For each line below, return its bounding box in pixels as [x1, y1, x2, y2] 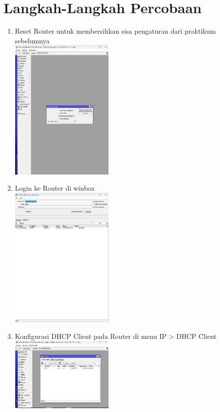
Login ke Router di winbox [15, 183, 95, 193]
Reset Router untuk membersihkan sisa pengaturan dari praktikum [15, 26, 216, 36]
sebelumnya [15, 35, 50, 45]
